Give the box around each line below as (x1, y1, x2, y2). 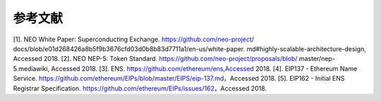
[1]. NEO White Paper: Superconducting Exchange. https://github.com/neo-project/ (13, 35, 254, 43)
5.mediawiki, (13, 64, 50, 73)
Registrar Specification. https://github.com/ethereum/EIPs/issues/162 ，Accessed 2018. (13, 84, 267, 93)
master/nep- (298, 55, 335, 63)
